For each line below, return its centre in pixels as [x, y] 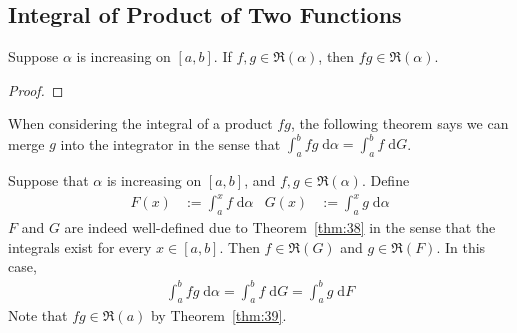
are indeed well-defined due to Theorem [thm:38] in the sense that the [280, 227]
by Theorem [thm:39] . [218, 315]
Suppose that [48, 180]
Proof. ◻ [36, 89]
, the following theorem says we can [399, 123]
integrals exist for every [80, 246]
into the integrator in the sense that [170, 143]
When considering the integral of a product [140, 123]
